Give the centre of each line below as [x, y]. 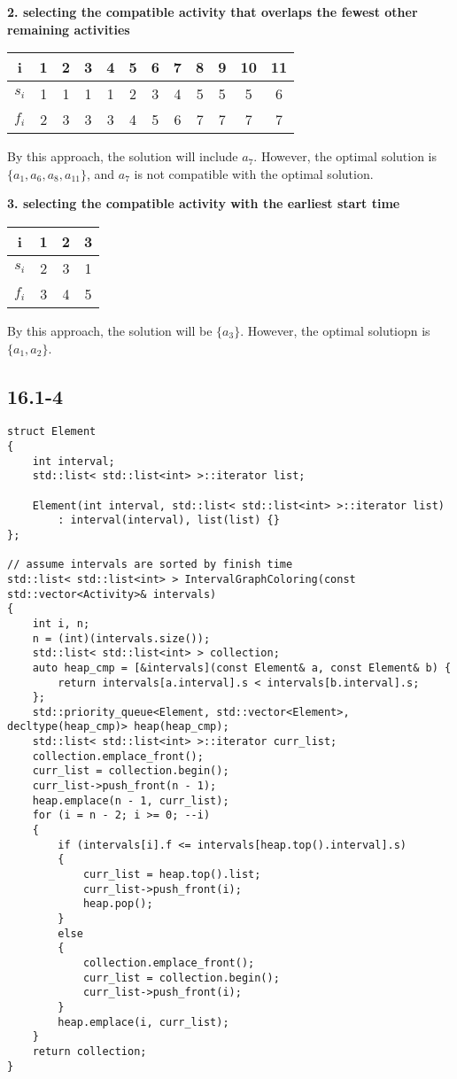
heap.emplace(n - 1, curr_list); [131, 800]
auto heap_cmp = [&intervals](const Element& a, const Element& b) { [242, 668]
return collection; [89, 1051]
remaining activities [69, 29]
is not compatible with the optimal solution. [254, 173]
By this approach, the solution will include [123, 156]
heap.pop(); [118, 904]
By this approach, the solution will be [110, 330]
